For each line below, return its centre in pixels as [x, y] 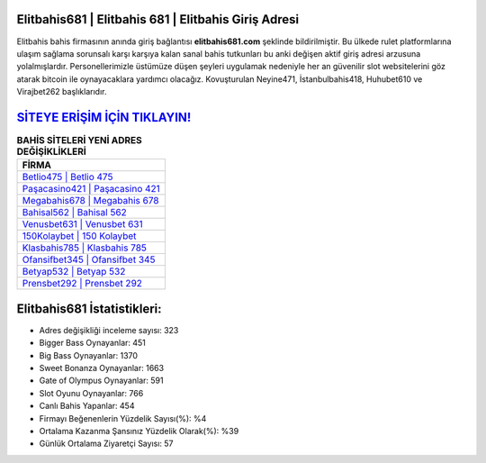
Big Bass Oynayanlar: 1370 [89, 355]
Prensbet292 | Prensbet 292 [82, 284]
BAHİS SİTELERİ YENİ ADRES [80, 141]
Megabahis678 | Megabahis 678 [90, 201]
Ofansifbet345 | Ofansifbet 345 [89, 259]
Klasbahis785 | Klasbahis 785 [85, 248]
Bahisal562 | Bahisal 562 [75, 213]
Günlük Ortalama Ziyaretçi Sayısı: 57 [107, 444]
